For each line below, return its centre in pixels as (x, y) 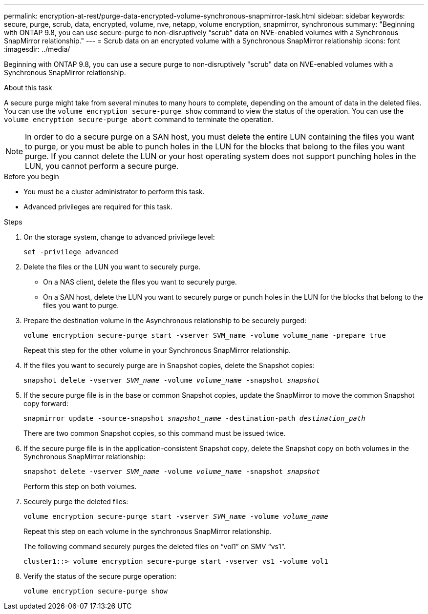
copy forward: (46, 403)
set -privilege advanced (71, 252)
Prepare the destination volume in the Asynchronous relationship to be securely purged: (165, 320)
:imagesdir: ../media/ (37, 49)
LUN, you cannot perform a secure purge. (102, 166)
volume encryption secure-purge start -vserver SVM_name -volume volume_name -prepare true (205, 335)
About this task (28, 88)
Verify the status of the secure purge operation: (100, 576)
